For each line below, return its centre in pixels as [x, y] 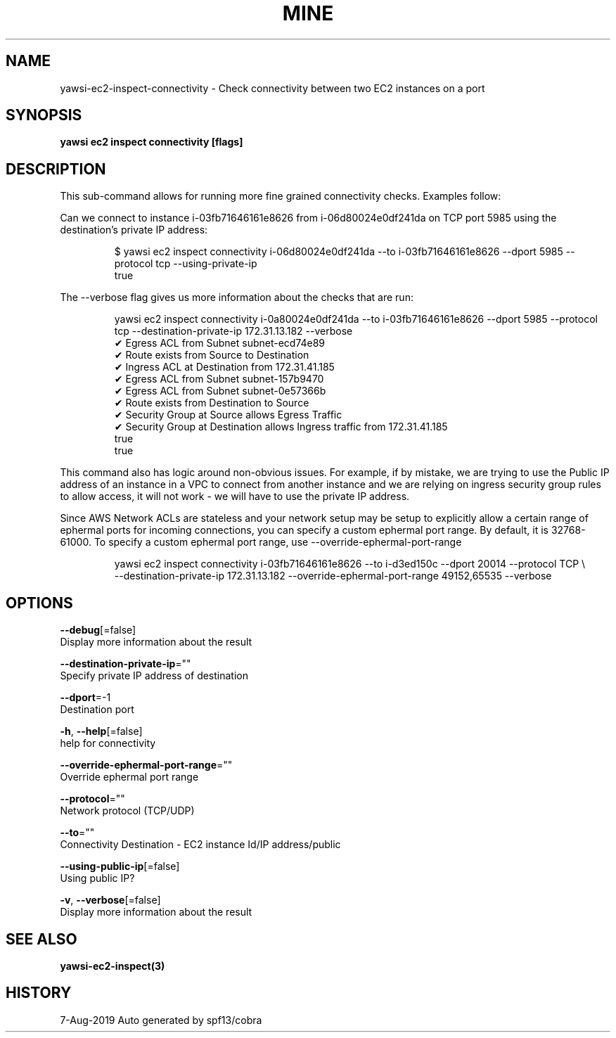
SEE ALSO [41, 939]
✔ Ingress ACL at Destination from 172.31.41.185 [224, 367]
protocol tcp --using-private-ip [186, 264]
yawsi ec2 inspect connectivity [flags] [152, 142]
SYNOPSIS [44, 115]
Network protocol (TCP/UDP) [127, 811]
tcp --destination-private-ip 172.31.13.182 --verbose [233, 331]
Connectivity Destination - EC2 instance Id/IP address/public [200, 845]
